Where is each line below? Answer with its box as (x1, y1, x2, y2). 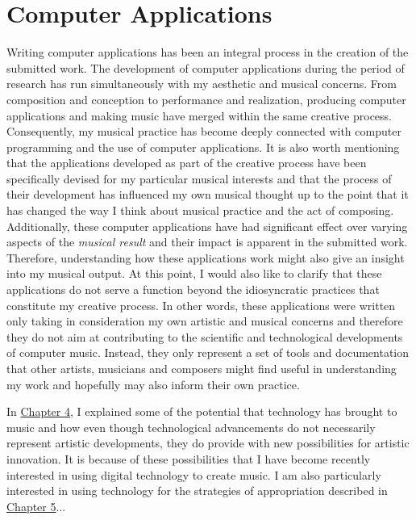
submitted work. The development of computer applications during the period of (6, 59, 405, 76)
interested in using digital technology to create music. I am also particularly (6, 466, 381, 483)
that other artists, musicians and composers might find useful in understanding (6, 360, 397, 376)
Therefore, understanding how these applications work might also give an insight (6, 249, 405, 266)
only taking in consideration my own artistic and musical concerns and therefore (6, 312, 403, 329)
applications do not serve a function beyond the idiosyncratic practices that (6, 281, 380, 298)
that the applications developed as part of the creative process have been (6, 154, 367, 171)
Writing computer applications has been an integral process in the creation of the (6, 44, 409, 61)
